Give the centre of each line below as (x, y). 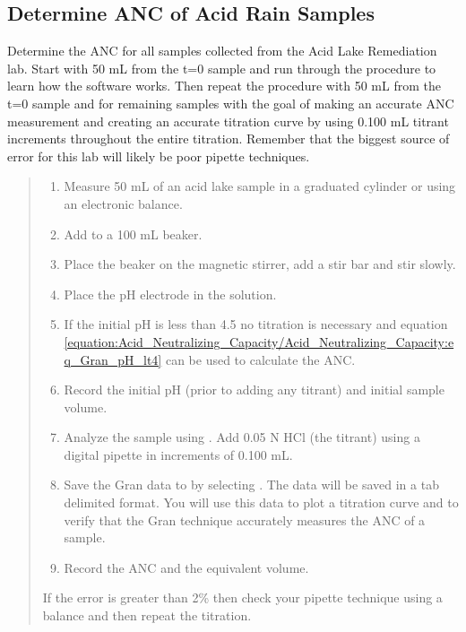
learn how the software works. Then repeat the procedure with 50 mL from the (224, 86)
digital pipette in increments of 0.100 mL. (178, 454)
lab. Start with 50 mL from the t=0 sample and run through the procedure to (222, 68)
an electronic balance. (123, 203)
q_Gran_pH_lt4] (113, 359)
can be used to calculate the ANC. (260, 359)
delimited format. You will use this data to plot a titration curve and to (261, 502)
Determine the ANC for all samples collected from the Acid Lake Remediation (222, 51)
